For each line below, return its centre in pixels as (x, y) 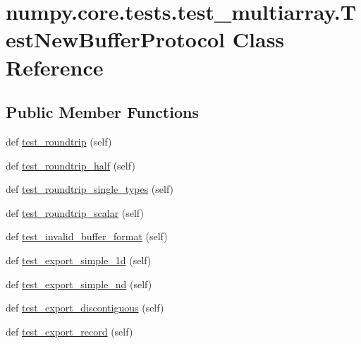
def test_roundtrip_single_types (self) (90, 189)
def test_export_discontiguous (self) (85, 308)
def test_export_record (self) (69, 331)
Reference (55, 67)
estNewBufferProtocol (116, 39)
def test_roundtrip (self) (59, 141)
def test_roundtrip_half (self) (71, 165)
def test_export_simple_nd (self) (79, 284)
